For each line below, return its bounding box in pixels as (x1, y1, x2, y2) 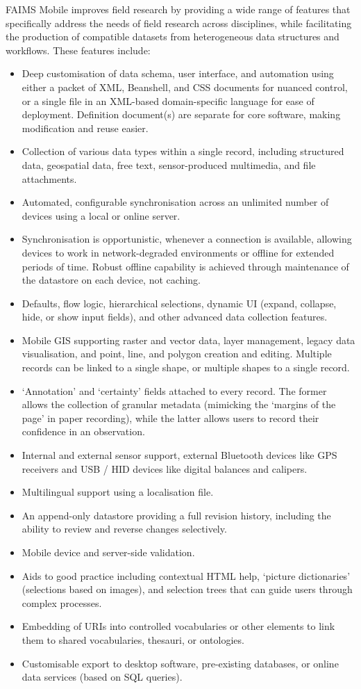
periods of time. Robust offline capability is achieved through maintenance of (22, 259, 349, 273)
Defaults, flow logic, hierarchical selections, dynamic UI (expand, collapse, (22, 295, 337, 310)
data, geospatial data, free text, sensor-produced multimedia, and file (22, 157, 316, 172)
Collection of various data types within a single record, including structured (22, 144, 344, 159)
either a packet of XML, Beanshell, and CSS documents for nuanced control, (22, 79, 348, 94)
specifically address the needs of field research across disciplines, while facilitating (6, 15, 352, 30)
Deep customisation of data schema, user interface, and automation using (22, 66, 334, 81)
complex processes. (22, 595, 102, 610)
